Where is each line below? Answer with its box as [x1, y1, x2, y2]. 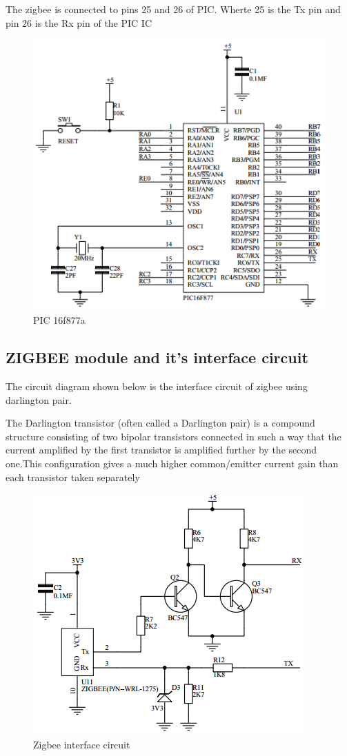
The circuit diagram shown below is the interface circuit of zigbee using [6, 379, 308, 394]
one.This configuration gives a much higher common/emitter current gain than [6, 456, 339, 470]
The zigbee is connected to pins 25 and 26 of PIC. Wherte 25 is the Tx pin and [6, 2, 341, 16]
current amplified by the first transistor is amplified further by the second [6, 442, 317, 457]
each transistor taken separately [6, 469, 140, 484]
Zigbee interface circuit [33, 737, 130, 751]
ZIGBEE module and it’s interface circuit [6, 347, 308, 368]
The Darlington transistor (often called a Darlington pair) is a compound [6, 416, 315, 430]
